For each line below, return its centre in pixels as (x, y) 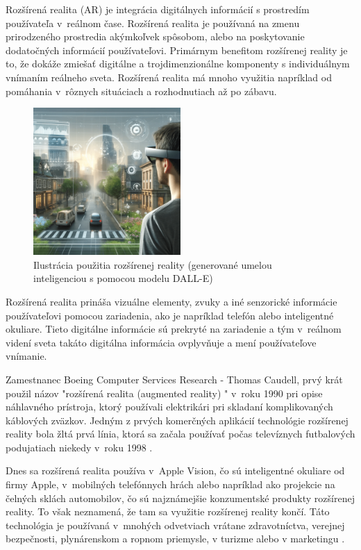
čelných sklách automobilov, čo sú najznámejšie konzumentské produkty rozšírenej (180, 498)
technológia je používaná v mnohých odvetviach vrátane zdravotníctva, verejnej (175, 525)
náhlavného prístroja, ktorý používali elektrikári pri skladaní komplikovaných (169, 407)
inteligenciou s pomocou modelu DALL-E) (123, 278)
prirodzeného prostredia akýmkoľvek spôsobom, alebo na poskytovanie (155, 36)
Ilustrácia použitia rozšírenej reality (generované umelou (153, 264)
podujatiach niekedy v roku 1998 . (79, 447)
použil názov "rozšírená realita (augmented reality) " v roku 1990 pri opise (164, 393)
